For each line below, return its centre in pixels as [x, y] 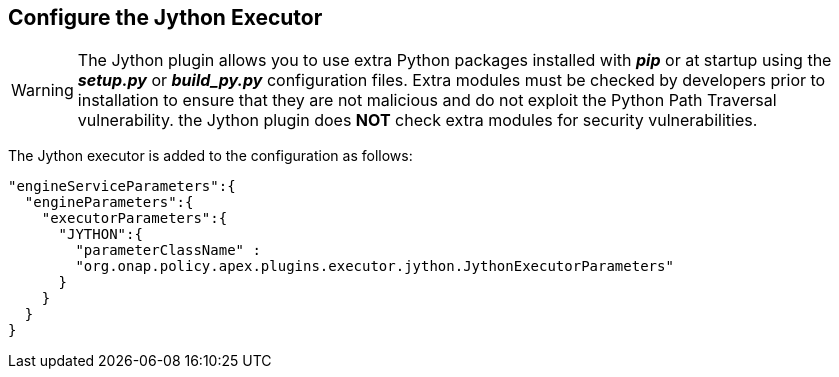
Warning [42, 90]
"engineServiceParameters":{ [122, 186]
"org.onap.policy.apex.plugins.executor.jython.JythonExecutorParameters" [374, 266]
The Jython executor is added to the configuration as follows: [210, 156]
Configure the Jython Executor [165, 17]
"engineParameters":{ [109, 202]
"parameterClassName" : [168, 250]
